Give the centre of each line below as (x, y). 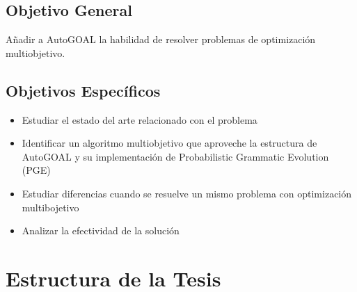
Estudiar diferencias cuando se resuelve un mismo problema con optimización (187, 193)
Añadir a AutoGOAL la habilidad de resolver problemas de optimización (161, 39)
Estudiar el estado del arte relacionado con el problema (140, 119)
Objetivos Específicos (83, 90)
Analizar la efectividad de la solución (101, 230)
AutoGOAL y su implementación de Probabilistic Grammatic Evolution (175, 156)
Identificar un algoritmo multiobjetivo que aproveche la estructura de (169, 143)
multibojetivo (50, 207)
